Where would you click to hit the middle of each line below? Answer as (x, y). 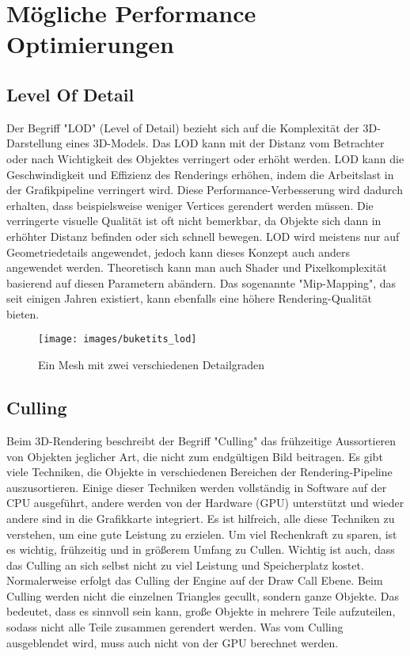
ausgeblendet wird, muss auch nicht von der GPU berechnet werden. (173, 642)
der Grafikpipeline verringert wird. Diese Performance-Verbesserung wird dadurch (205, 190)
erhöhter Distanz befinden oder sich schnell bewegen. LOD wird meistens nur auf (203, 236)
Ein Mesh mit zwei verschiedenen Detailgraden (152, 365)
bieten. (23, 313)
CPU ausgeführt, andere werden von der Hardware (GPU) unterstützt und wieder (205, 503)
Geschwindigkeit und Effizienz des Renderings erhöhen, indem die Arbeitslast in (200, 174)
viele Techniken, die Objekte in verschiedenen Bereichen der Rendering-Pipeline (199, 472)
